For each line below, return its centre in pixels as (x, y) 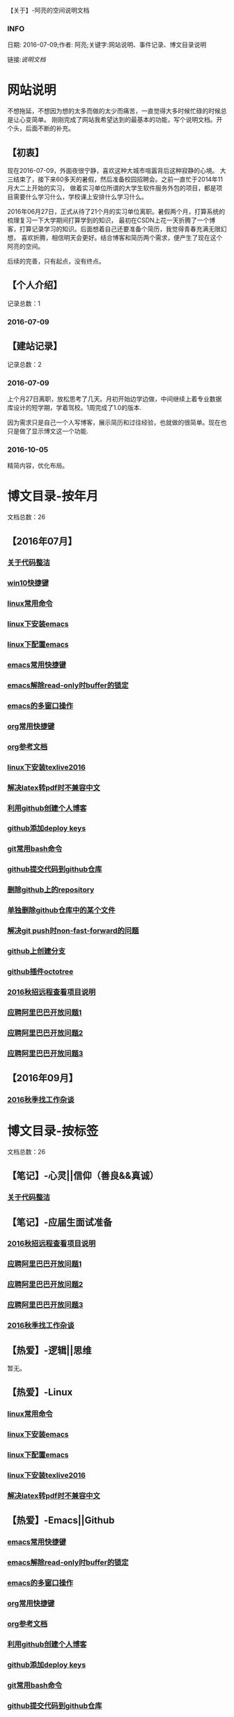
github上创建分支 (37, 951)
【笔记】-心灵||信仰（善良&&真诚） (83, 1176)
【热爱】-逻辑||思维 (49, 1350)
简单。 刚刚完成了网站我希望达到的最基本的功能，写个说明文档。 (124, 120)
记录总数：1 (24, 303)
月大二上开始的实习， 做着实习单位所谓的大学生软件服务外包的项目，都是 (112, 188)
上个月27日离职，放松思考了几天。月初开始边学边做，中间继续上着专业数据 (115, 399)
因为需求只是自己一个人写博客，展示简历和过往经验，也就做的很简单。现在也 (117, 422)
